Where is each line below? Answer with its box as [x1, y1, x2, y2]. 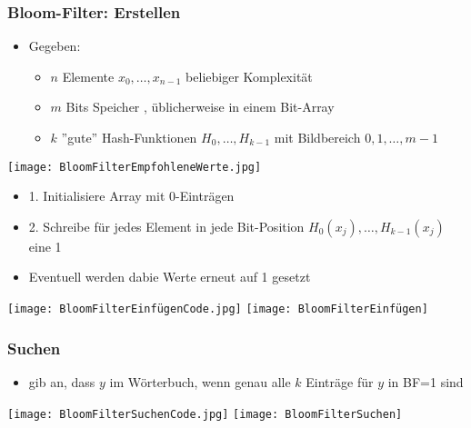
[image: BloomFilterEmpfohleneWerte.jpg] [7, 160, 262, 174]
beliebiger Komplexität [185, 66, 313, 85]
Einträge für [306, 372, 374, 391]
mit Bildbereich [274, 128, 361, 146]
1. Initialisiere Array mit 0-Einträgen [28, 186, 235, 205]
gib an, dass [28, 372, 95, 391]
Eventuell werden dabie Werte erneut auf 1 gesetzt [28, 267, 311, 286]
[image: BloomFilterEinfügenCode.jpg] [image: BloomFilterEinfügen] [7, 303, 428, 316]
